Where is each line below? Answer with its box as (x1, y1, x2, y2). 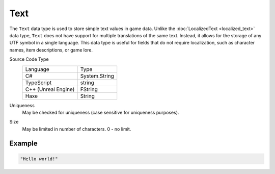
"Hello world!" (20, 156, 58, 162)
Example (9, 139, 38, 148)
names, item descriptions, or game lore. (9, 46, 93, 53)
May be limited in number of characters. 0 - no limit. (22, 126, 131, 132)
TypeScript (25, 79, 52, 86)
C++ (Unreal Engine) (25, 86, 75, 93)
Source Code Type (9, 56, 49, 62)
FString (80, 86, 98, 93)
